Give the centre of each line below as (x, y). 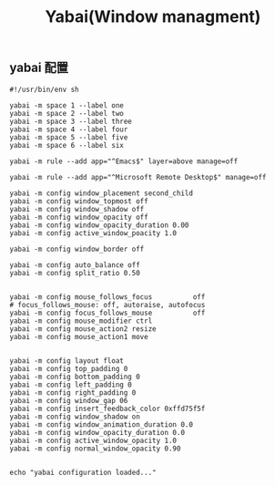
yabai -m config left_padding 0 (71, 385)
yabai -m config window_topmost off (79, 201)
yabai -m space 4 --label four (69, 129)
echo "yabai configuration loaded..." (83, 472)
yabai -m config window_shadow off (77, 209)
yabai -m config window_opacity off (79, 217)
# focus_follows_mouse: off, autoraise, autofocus (107, 305)
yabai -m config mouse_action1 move (79, 336)
